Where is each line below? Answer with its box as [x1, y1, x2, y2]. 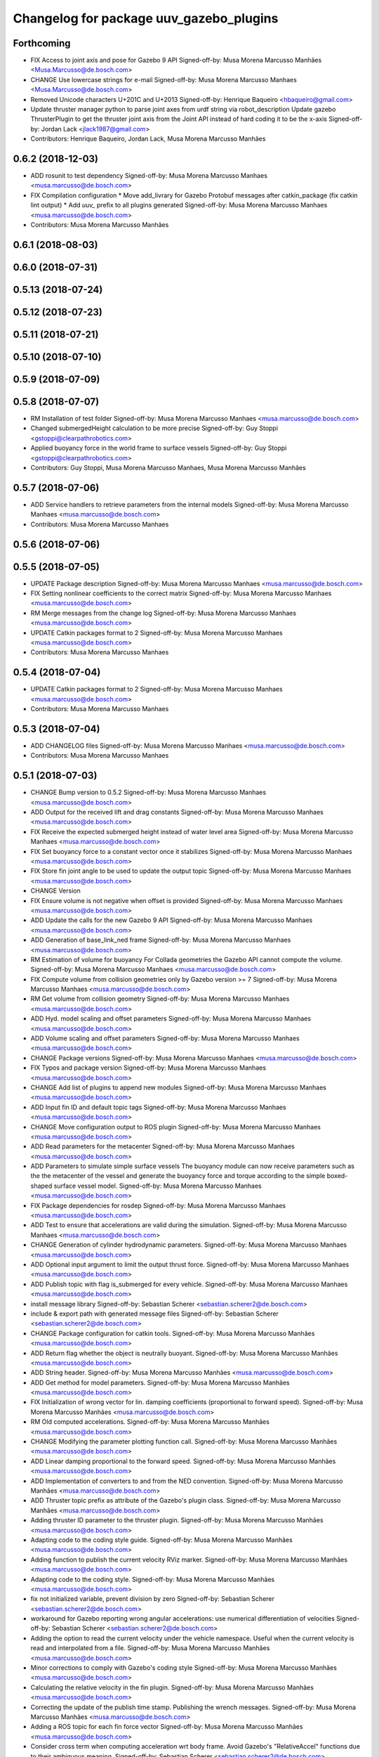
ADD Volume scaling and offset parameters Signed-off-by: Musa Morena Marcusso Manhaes [30, 1034, 300, 1043]
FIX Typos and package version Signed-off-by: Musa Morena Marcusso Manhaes [30, 1063, 267, 1072]
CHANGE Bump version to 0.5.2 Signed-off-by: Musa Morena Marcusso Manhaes [30, 788, 267, 797]
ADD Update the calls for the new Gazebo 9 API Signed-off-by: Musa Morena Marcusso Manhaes [30, 916, 313, 924]
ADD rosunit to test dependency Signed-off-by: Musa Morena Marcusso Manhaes [30, 171, 268, 180]
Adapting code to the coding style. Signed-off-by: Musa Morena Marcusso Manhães [30, 1575, 275, 1583]
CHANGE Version [30, 886, 81, 895]
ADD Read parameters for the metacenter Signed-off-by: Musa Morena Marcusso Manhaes [30, 1142, 295, 1150]
